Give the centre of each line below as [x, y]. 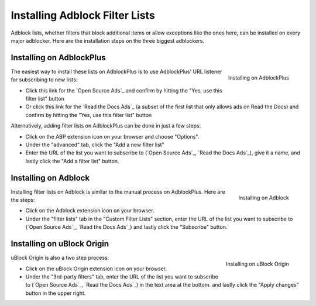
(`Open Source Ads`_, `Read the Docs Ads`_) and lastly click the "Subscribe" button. [126, 227]
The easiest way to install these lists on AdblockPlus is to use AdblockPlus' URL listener [116, 71]
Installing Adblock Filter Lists [83, 15]
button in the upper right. [56, 293]
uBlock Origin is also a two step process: [60, 258]
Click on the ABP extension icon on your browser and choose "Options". [112, 136]
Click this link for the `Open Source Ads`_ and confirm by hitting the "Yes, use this [124, 90]
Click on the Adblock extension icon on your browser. [90, 211]
